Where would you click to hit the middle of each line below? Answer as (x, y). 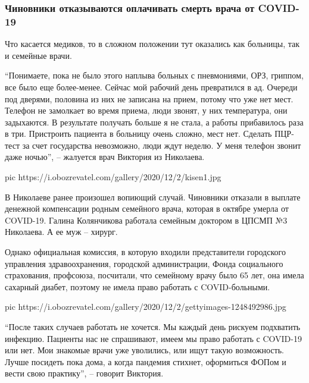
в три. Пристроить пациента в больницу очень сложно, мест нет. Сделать (138, 134)
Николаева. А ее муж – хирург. (61, 232)
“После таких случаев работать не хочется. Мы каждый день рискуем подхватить (153, 327)
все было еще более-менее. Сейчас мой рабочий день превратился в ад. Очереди (151, 87)
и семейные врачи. (38, 55)
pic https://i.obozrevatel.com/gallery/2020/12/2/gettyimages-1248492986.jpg (146, 307)
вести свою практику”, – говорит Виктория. (84, 373)
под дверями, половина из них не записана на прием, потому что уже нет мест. (149, 98)
